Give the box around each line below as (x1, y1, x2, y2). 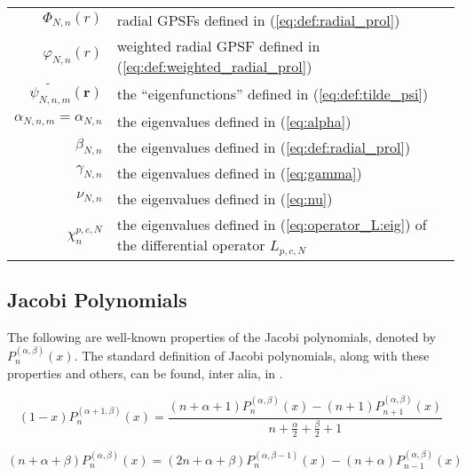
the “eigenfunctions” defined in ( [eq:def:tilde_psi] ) (116, 83, 429, 104)
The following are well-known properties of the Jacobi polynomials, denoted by (7, 327, 437, 345)
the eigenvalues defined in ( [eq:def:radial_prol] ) (116, 136, 411, 157)
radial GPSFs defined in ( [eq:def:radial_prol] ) (116, 10, 400, 30)
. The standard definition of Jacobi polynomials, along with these (74, 346, 430, 365)
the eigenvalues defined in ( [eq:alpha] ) (116, 110, 351, 131)
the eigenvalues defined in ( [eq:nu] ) (116, 187, 333, 209)
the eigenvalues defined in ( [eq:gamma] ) (116, 162, 362, 183)
